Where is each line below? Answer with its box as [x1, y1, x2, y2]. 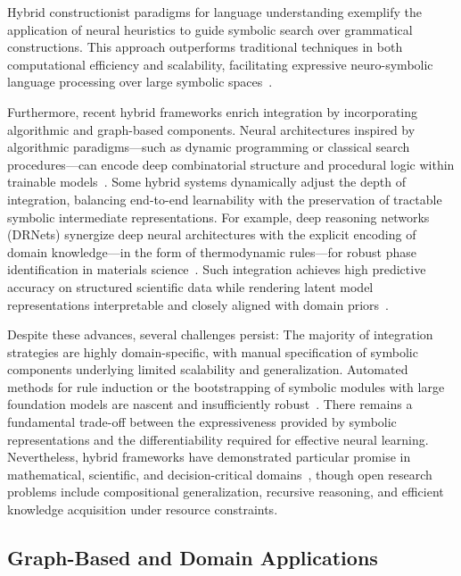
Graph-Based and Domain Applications [7, 544, 378, 572]
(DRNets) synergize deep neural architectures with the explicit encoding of [7, 225, 416, 244]
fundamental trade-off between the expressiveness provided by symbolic [7, 413, 397, 431]
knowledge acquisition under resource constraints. [7, 500, 278, 519]
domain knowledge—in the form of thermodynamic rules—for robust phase [7, 242, 416, 261]
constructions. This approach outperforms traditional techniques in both [7, 38, 403, 56]
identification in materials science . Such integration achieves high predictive [7, 260, 426, 279]
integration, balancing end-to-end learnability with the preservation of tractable [7, 189, 442, 208]
